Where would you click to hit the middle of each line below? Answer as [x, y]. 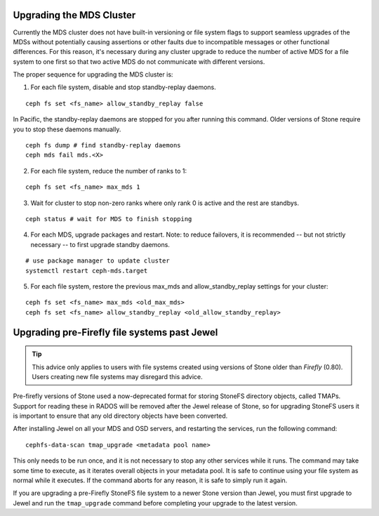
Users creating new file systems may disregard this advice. [117, 376]
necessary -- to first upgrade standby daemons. [100, 244]
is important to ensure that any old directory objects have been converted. [120, 416]
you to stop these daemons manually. [67, 129]
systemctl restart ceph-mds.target [87, 271]
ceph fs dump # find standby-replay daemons [104, 145]
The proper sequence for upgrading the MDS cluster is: [93, 74]
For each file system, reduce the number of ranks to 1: [109, 171]
